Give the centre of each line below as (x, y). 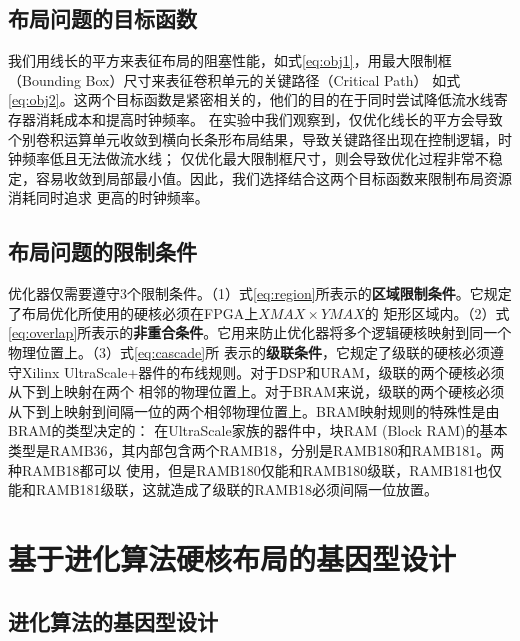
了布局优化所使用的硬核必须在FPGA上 (133, 312)
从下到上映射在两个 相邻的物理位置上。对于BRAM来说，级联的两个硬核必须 (256, 391)
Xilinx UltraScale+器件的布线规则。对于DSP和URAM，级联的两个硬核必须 (263, 371)
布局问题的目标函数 (102, 18)
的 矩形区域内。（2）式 (437, 312)
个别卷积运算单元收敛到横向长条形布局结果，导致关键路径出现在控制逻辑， (253, 138)
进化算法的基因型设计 (113, 621)
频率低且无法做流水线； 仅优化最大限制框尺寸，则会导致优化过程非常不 (255, 158)
